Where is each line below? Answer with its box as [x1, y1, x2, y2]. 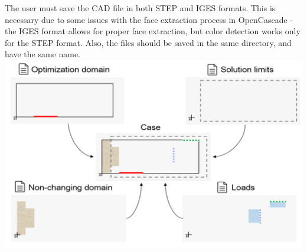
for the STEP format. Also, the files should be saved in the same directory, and [5, 36, 292, 48]
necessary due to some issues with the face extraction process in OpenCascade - [5, 13, 293, 25]
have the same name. [5, 48, 80, 60]
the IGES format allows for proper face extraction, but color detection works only [5, 25, 301, 37]
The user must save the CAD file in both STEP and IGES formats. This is [5, 2, 276, 14]
